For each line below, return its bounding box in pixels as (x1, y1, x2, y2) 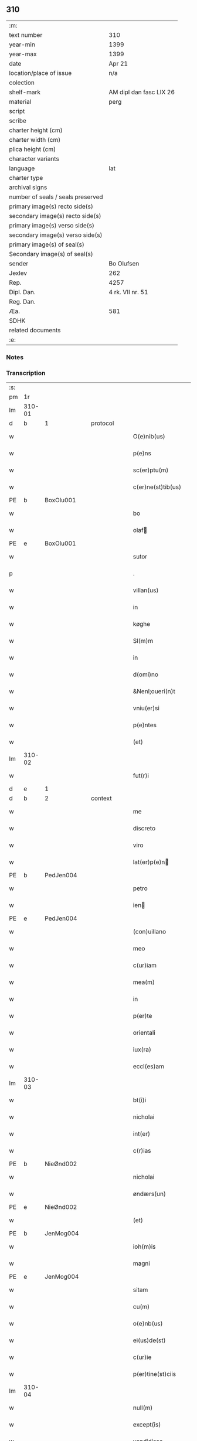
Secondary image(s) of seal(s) (9, 250, 93, 258)
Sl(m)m (133, 637, 154, 645)
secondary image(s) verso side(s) (9, 231, 103, 239)
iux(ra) (133, 1045, 151, 1054)
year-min (9, 40, 35, 49)
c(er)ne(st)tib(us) (133, 483, 182, 491)
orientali (133, 1028, 155, 1037)
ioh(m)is (133, 1242, 156, 1251)
